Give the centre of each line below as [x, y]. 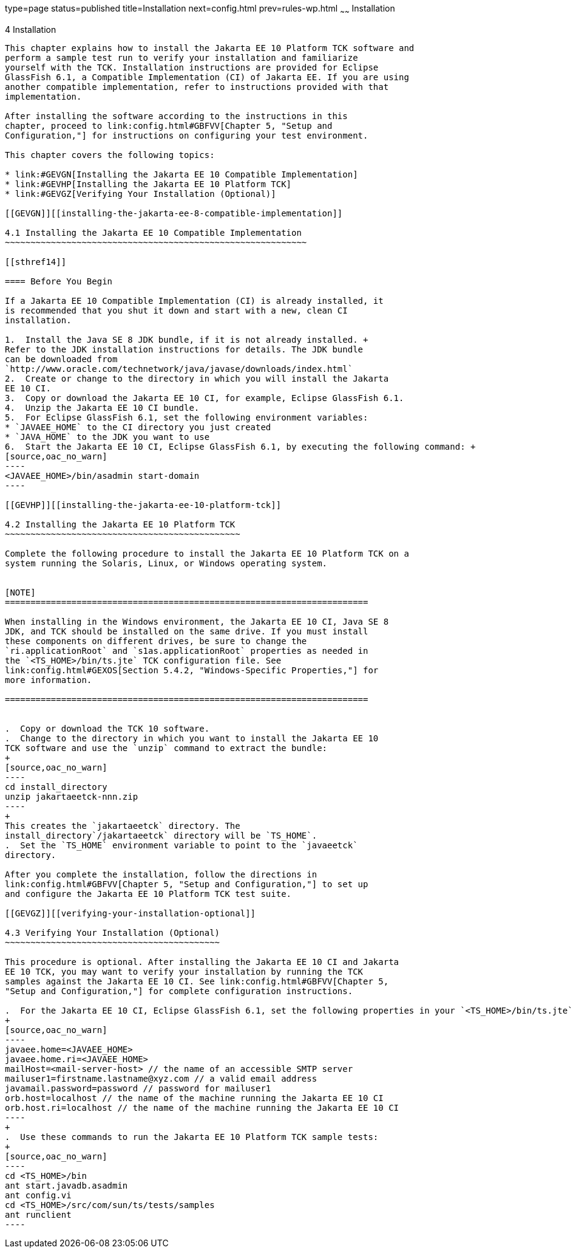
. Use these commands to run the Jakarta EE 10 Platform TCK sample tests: [192, 1137]
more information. [49, 680]
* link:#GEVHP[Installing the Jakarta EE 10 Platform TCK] [148, 184]
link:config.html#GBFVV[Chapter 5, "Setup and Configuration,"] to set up [187, 884]
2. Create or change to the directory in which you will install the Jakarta [197, 378]
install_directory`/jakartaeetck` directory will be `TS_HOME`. [161, 835]
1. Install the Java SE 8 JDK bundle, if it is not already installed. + [187, 339]
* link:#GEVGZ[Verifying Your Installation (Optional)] [141, 194]
